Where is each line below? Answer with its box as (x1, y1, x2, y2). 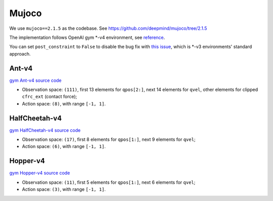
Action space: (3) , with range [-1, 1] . (22, 186, 106, 192)
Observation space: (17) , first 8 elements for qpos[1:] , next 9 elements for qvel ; (22, 136, 196, 142)
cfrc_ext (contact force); (22, 93, 77, 99)
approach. (9, 51, 31, 57)
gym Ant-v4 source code (9, 77, 62, 83)
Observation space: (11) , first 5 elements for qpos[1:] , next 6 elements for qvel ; (22, 179, 196, 185)
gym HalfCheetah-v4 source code (9, 127, 81, 133)
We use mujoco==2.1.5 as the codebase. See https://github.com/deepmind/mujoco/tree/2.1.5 (9, 25, 207, 31)
